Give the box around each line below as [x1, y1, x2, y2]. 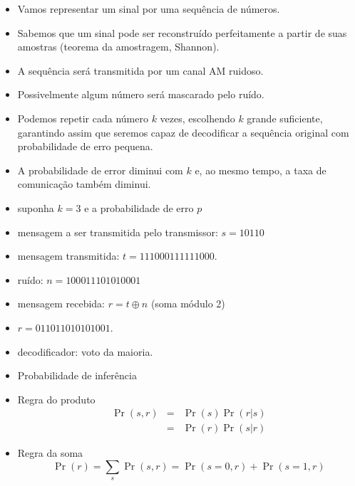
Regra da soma [17, 445, 83, 460]
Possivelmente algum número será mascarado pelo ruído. [17, 87, 264, 102]
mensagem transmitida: [17, 248, 120, 263]
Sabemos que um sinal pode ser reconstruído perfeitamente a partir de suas [17, 25, 347, 40]
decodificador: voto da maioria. [17, 344, 153, 359]
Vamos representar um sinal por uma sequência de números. [17, 1, 280, 16]
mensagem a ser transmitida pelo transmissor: [17, 224, 218, 239]
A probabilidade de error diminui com [17, 162, 183, 177]
